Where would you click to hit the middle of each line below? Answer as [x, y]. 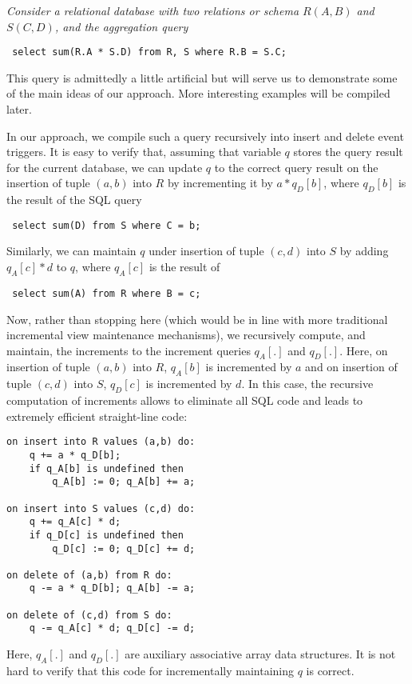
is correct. [330, 670]
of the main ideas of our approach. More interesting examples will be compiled [198, 93]
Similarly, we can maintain [71, 251]
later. [19, 109]
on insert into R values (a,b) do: [101, 442]
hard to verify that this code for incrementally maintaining [150, 670]
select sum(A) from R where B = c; [107, 293]
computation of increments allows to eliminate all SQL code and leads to [185, 400]
